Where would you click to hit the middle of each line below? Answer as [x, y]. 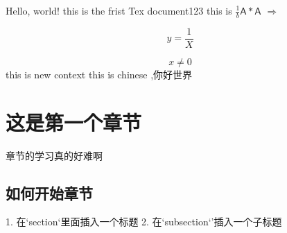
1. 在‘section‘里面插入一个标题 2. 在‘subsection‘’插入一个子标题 [144, 222]
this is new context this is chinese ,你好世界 [99, 74]
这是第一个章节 [74, 122]
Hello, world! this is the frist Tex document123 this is [119, 10]
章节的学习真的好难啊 [54, 155]
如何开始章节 [49, 192]
